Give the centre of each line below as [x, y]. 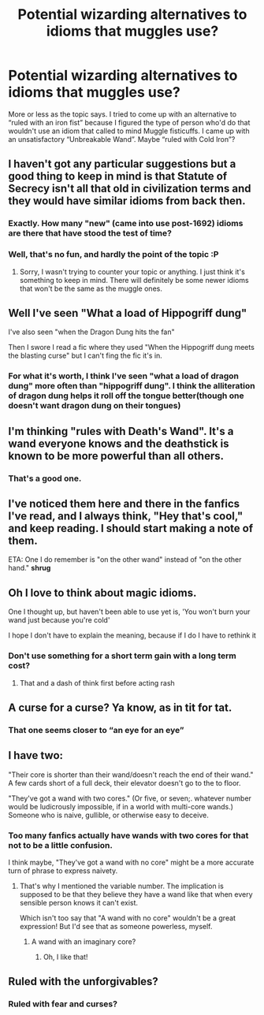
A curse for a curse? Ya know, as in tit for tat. [120, 707]
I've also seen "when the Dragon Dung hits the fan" [91, 332]
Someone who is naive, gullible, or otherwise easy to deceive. [108, 815]
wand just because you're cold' [59, 620]
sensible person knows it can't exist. [79, 902]
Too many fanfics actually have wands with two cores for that [128, 835]
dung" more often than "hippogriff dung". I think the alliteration [132, 386]
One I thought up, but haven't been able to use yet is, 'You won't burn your [129, 612]
